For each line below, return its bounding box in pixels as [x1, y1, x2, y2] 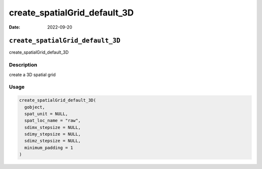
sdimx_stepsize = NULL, [24, 124, 81, 130]
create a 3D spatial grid [9, 72, 56, 77]
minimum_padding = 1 [24, 145, 73, 150]
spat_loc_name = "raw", [24, 118, 81, 123]
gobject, [24, 104, 45, 110]
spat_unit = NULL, [24, 111, 68, 116]
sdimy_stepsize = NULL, [24, 131, 81, 137]
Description [9, 61, 37, 68]
